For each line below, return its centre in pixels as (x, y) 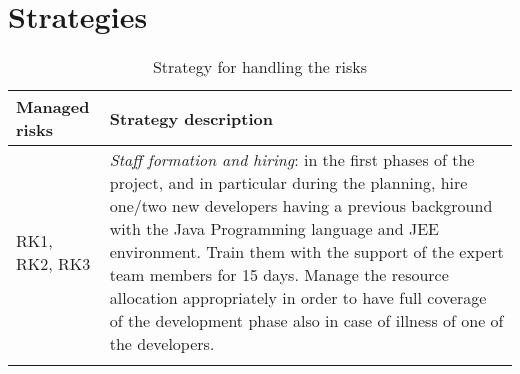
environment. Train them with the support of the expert (306, 252)
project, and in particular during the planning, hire (288, 183)
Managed (53, 107)
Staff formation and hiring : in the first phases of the (292, 160)
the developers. (162, 344)
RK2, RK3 (53, 263)
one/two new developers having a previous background (301, 206)
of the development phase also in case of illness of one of (306, 321)
